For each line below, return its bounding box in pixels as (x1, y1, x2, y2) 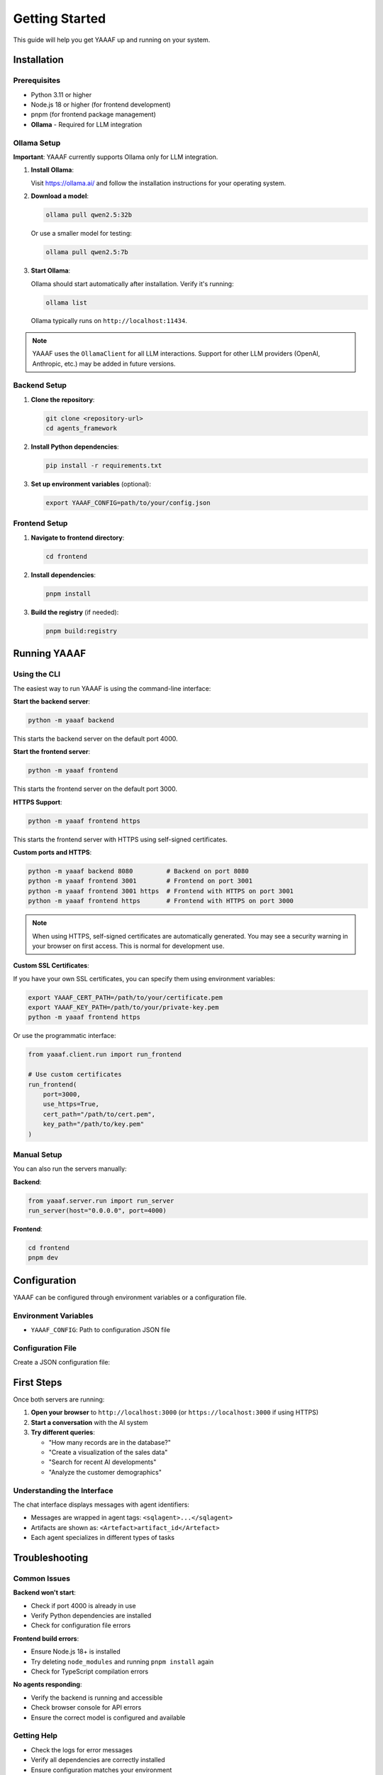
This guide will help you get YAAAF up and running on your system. (13, 35, 211, 44)
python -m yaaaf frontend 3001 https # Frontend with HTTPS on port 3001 (28, 887, 294, 895)
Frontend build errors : (13, 1634, 79, 1643)
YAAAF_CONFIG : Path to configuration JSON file (30, 1326, 170, 1334)
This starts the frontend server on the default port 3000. (13, 785, 177, 793)
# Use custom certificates (28, 1071, 122, 1078)
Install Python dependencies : (30, 442, 120, 451)
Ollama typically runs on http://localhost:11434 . (30, 317, 187, 325)
